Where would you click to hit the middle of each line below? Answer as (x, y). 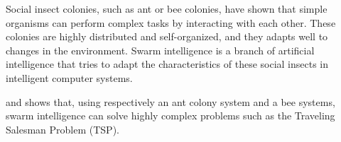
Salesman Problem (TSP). (63, 129)
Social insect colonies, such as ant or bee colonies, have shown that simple (167, 8)
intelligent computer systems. (69, 77)
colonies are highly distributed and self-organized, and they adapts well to (167, 36)
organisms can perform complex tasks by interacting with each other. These (171, 22)
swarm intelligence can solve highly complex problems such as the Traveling (170, 116)
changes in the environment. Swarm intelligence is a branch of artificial (160, 50)
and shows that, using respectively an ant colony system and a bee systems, (170, 101)
